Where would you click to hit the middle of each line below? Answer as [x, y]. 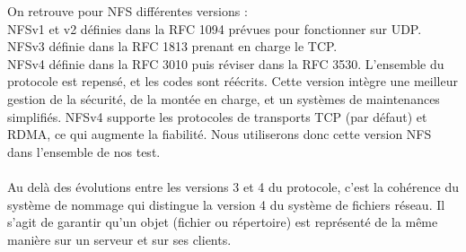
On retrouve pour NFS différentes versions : [127, 11]
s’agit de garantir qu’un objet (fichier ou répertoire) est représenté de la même [223, 222]
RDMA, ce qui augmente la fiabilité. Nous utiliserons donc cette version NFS [220, 134]
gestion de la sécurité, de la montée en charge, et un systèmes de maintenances [224, 98]
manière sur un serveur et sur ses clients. [119, 239]
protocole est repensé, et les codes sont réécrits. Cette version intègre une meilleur [233, 81]
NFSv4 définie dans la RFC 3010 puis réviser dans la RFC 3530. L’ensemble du [226, 63]
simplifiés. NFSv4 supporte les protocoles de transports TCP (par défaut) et [217, 116]
